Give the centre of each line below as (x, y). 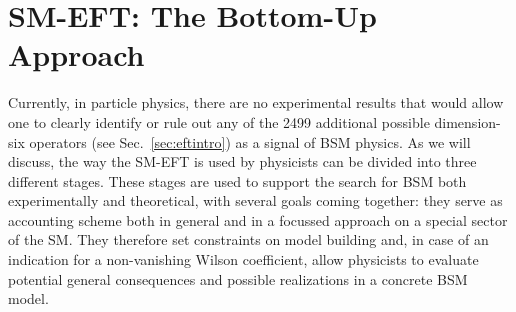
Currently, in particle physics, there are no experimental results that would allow (256, 102)
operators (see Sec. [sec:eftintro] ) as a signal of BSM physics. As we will (250, 141)
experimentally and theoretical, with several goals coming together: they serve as (255, 200)
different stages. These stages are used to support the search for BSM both (237, 180)
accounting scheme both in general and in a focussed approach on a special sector (258, 219)
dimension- (467, 121)
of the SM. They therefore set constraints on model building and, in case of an (248, 239)
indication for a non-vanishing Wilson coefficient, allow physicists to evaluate (243, 259)
